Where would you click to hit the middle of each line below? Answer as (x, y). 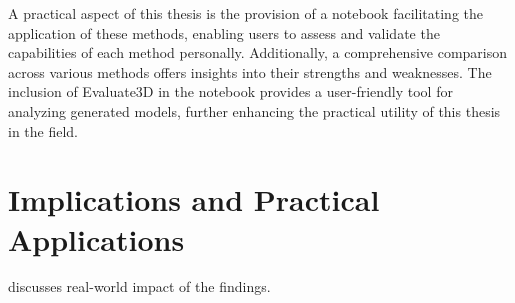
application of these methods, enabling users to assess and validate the (224, 32)
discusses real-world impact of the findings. (139, 286)
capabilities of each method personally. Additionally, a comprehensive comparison (258, 52)
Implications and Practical (194, 199)
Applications (96, 238)
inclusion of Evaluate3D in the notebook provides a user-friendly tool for (230, 91)
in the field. (43, 130)
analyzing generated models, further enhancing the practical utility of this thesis (254, 110)
